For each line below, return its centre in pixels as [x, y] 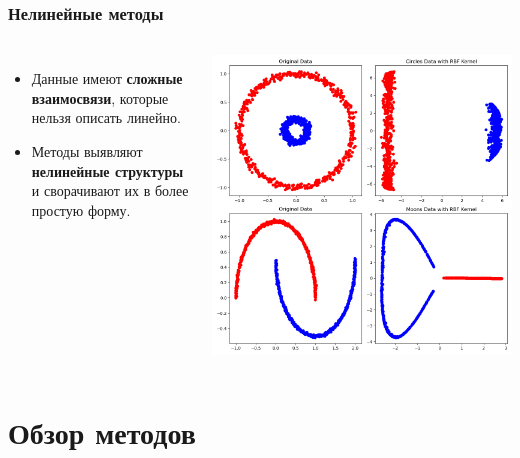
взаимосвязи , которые [100, 97]
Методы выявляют [87, 151]
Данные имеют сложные [107, 78]
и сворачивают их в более [110, 190]
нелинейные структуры [107, 170]
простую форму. [81, 209]
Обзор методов [102, 431]
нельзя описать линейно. [106, 117]
